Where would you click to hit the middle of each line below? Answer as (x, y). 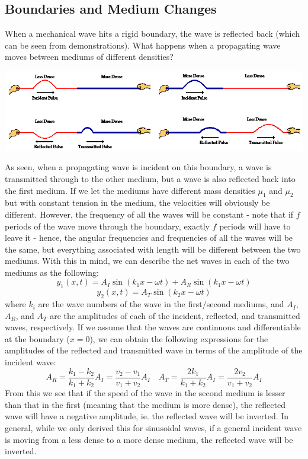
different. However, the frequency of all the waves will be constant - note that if (149, 214)
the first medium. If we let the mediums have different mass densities (130, 190)
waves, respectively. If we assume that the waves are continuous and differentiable (153, 327)
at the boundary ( (37, 338)
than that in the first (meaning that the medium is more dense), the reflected (145, 404)
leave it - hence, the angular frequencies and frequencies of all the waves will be (149, 238)
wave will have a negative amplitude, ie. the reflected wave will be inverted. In (147, 416)
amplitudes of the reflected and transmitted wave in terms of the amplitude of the (154, 350)
